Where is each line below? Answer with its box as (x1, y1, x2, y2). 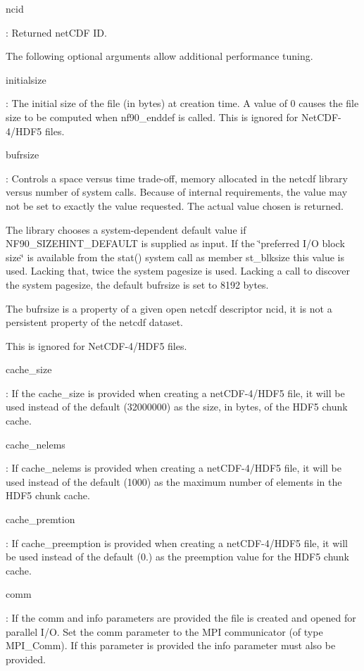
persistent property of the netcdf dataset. (6, 315, 183, 330)
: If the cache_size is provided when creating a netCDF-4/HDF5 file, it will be (6, 385, 345, 400)
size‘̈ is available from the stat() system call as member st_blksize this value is (6, 249, 345, 264)
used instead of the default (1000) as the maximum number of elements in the (6, 474, 342, 489)
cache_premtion (6, 512, 75, 527)
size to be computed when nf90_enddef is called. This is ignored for (6, 109, 299, 124)
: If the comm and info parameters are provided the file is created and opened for (6, 610, 356, 625)
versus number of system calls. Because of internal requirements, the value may (6, 184, 348, 199)
